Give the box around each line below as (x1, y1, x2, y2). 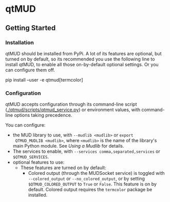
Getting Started (5, 24, 56, 32)
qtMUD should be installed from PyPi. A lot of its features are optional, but (5, 50, 162, 56)
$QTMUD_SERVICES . (12, 154, 49, 160)
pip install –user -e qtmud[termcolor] (5, 76, 83, 83)
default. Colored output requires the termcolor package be (28, 187, 153, 193)
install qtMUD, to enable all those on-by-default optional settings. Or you (5, 61, 159, 67)
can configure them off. (5, 67, 55, 73)
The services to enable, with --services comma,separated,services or (12, 148, 160, 154)
